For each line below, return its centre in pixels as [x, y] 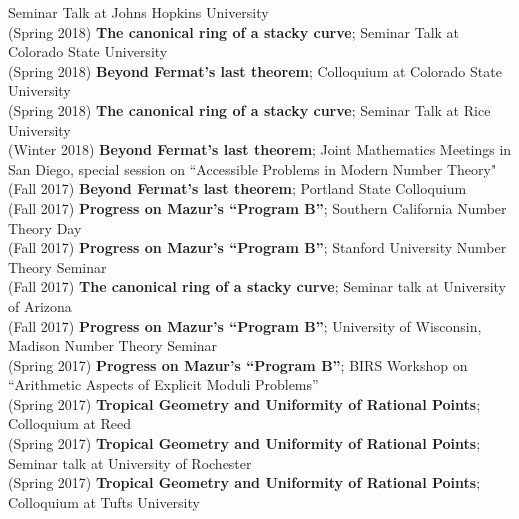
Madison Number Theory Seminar [113, 345]
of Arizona [40, 305]
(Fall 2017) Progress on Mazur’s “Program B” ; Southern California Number [257, 207]
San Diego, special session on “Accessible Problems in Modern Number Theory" [252, 168]
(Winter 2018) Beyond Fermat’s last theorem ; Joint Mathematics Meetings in [260, 149]
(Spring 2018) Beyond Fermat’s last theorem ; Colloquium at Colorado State [255, 70]
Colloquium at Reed [70, 423]
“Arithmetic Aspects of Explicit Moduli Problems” [163, 384]
